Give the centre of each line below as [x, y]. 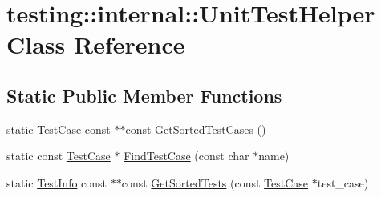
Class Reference [96, 44]
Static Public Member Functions [144, 95]
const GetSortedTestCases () [196, 129]
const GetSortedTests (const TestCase [215, 182]
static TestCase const [59, 129]
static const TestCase [59, 156]
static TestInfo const [57, 182]
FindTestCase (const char [186, 156]
